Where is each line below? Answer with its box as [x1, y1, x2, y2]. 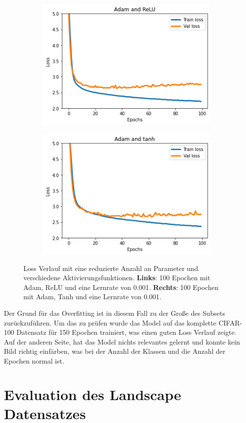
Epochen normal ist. [4, 356, 64, 366]
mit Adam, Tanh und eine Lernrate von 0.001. [23, 291, 162, 302]
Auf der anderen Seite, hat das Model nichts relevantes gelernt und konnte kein [4, 336, 240, 346]
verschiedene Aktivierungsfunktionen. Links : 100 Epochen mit [23, 272, 210, 283]
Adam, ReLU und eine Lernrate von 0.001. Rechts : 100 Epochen [23, 282, 219, 292]
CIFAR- [218, 317, 242, 327]
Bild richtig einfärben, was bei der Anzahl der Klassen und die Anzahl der [4, 346, 226, 356]
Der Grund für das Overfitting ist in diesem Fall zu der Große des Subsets [4, 308, 225, 318]
